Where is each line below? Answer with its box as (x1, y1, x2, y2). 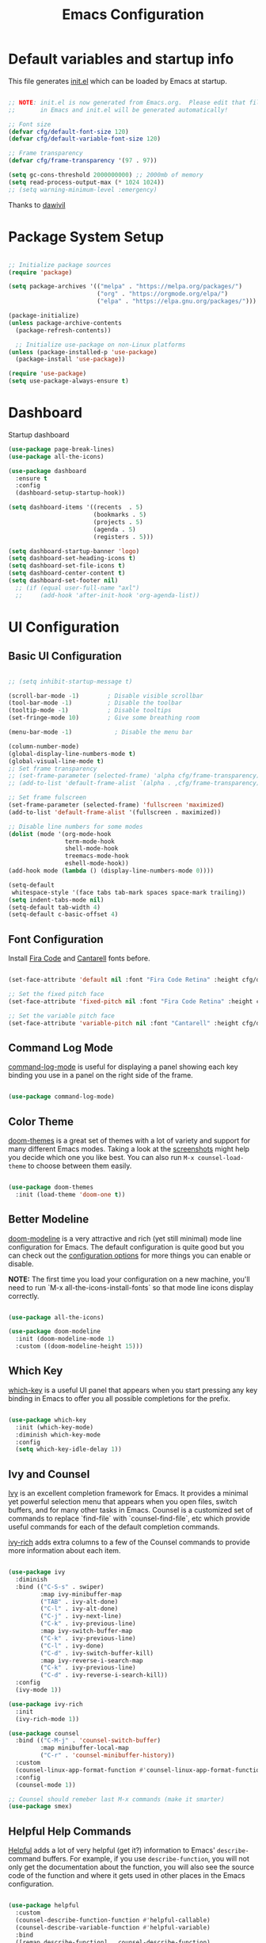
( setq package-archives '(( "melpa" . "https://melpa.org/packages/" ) (8, 283, 243, 291)
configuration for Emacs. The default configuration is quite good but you (8, 1242, 245, 1251)
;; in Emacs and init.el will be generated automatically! (8, 105, 228, 114)
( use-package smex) (8, 1803, 73, 1811)
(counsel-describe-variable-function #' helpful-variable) (15, 1923, 211, 1931)
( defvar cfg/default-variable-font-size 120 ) (8, 135, 161, 143)
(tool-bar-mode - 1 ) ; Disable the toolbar (8, 699, 182, 707)
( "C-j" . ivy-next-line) (40, 1613, 123, 1620)
